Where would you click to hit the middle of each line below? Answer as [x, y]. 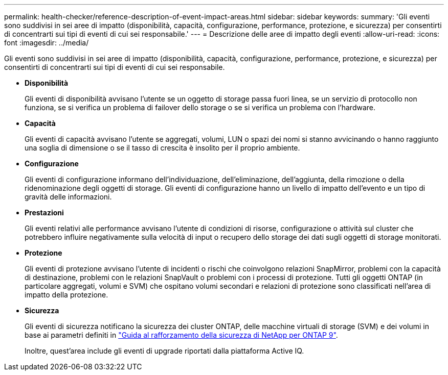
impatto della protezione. [66, 295]
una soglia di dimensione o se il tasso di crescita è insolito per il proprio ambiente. [162, 148]
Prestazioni [44, 212]
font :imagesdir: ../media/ [47, 43]
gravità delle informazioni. [68, 197]
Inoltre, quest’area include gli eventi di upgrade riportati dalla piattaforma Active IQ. [164, 351]
